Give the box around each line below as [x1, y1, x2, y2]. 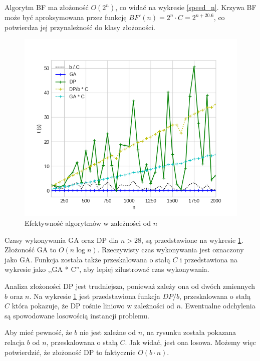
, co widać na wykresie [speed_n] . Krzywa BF [115, 2, 256, 12]
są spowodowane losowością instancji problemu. [5, 310, 149, 320]
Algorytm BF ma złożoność [5, 2, 89, 12]
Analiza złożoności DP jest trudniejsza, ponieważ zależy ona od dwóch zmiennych [5, 281, 255, 291]
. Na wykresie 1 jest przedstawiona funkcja [29, 290, 160, 301]
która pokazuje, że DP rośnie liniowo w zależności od [12, 300, 174, 311]
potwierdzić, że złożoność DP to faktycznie [5, 346, 136, 357]
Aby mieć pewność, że [5, 327, 72, 337]
